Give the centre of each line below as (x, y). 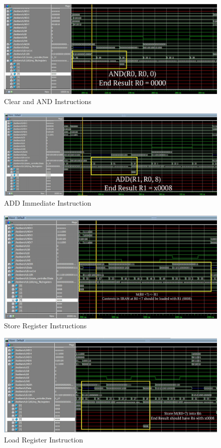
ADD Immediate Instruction (48, 203)
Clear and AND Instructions (48, 101)
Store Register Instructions (45, 326)
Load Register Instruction (44, 439)
